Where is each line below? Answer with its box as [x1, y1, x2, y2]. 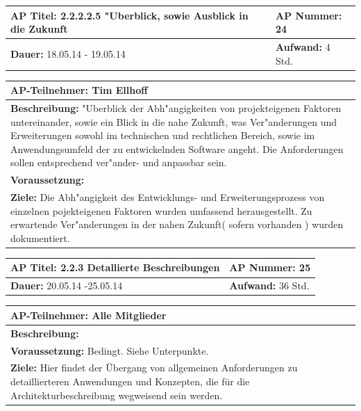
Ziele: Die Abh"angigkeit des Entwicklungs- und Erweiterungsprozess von [10, 190, 325, 204]
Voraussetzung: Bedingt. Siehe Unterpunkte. [10, 343, 209, 357]
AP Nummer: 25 [229, 260, 311, 275]
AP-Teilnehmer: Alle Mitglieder [10, 307, 167, 322]
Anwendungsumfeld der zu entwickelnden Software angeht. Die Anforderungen [10, 141, 344, 156]
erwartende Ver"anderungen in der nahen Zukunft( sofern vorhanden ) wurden [10, 217, 344, 232]
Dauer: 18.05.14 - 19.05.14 [10, 46, 126, 61]
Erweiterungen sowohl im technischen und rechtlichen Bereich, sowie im [10, 128, 315, 143]
